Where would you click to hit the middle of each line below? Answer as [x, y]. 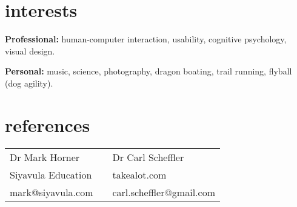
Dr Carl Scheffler [148, 157]
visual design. [30, 51]
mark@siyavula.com [52, 192]
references [48, 124]
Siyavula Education [51, 174]
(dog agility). [29, 83]
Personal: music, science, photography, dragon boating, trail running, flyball [148, 71]
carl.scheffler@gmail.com [164, 192]
